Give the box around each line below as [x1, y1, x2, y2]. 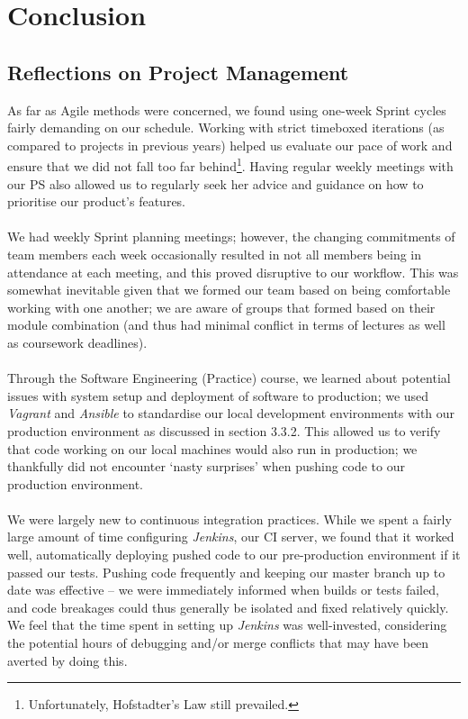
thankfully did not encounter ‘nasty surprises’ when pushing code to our [7, 457, 405, 476]
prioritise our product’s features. [7, 192, 186, 211]
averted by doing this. [7, 651, 128, 669]
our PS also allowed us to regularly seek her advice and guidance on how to [7, 174, 424, 193]
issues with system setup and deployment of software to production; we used [7, 386, 429, 405]
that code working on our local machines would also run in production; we [7, 439, 418, 458]
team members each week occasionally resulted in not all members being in [7, 244, 422, 263]
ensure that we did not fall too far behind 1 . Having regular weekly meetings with [7, 154, 454, 176]
